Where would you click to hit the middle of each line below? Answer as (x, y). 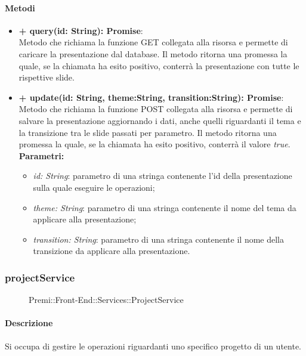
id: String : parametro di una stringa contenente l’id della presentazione (163, 176)
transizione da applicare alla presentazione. (112, 251)
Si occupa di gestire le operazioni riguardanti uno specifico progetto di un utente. (153, 346)
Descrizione (29, 323)
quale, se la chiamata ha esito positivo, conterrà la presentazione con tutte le (159, 65)
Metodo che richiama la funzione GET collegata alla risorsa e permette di (153, 42)
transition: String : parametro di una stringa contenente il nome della (158, 239)
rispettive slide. (47, 77)
